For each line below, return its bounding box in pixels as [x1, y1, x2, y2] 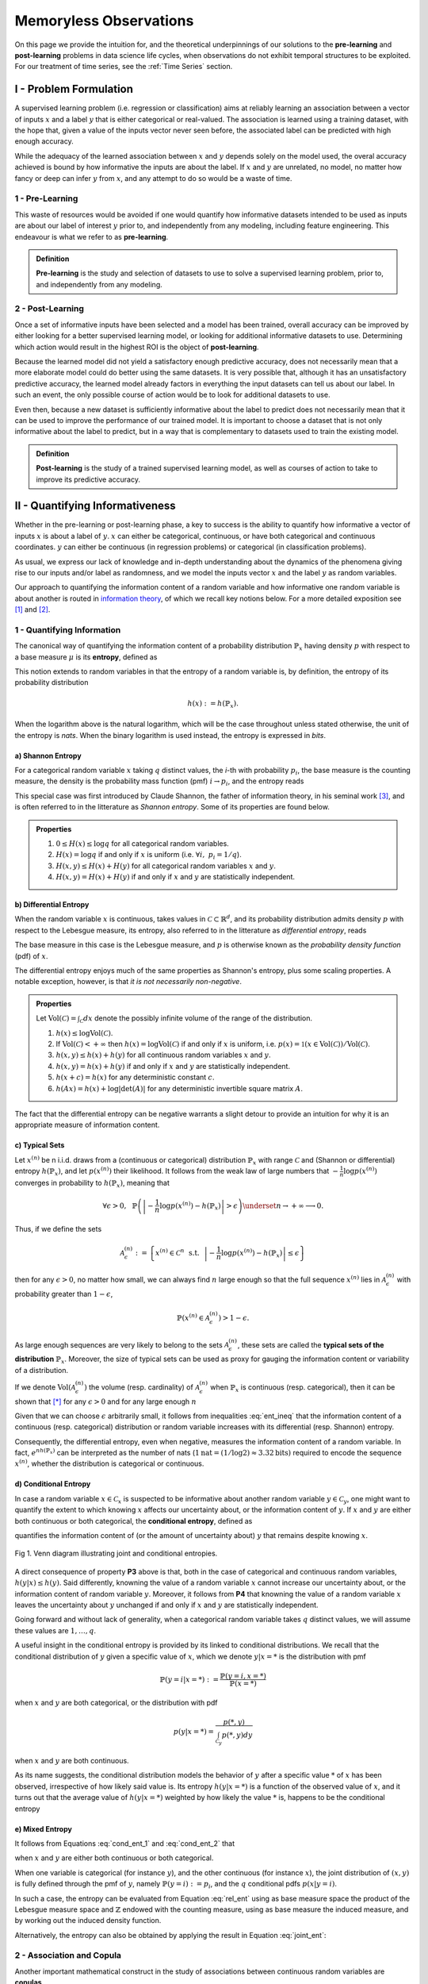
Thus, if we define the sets [14, 1224, 102, 1233]
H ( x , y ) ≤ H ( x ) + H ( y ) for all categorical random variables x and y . [55, 861, 277, 871]
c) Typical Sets [14, 1140, 65, 1150]
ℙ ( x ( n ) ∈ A [176, 1312, 210, 1322]
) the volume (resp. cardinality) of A [84, 1382, 200, 1392]
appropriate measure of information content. [14, 1120, 160, 1130]
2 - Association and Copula [14, 1950, 122, 1961]
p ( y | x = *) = [173, 1727, 214, 1736]
